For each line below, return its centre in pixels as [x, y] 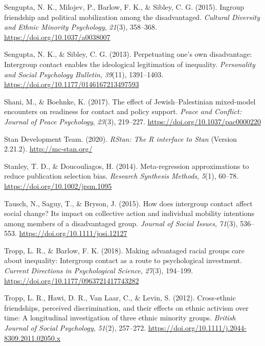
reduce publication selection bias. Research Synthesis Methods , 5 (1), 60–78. [122, 176]
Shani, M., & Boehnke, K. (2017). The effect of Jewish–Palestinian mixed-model [130, 101]
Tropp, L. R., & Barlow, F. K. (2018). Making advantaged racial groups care [125, 250]
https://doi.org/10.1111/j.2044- [197, 328]
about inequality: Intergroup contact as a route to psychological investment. [123, 260]
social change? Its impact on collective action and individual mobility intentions [129, 213]
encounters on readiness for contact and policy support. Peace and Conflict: [123, 111]
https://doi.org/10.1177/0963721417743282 [72, 280]
